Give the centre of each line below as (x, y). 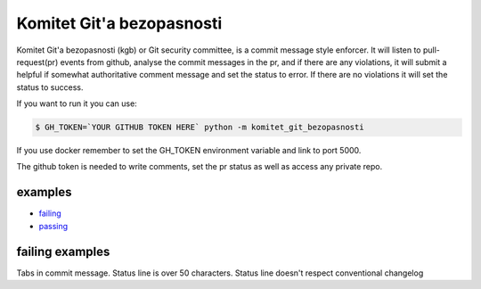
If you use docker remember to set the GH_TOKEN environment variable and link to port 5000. (189, 151)
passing (53, 226)
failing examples (63, 251)
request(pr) (37, 62)
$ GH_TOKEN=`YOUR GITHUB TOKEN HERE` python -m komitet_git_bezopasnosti (200, 128)
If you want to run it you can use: (77, 103)
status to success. (50, 87)
